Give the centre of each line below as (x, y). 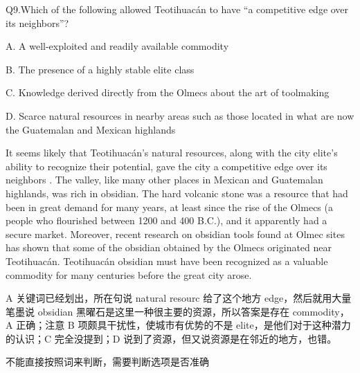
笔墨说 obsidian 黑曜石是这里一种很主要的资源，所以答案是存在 (147, 311)
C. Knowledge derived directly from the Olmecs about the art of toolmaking (168, 92)
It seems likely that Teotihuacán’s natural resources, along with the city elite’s (172, 153)
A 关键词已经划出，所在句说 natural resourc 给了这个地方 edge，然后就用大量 (179, 298)
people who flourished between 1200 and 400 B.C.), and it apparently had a (166, 220)
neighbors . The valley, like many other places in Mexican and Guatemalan (164, 180)
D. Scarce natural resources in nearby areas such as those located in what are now (180, 115)
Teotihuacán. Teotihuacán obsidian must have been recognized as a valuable (167, 261)
